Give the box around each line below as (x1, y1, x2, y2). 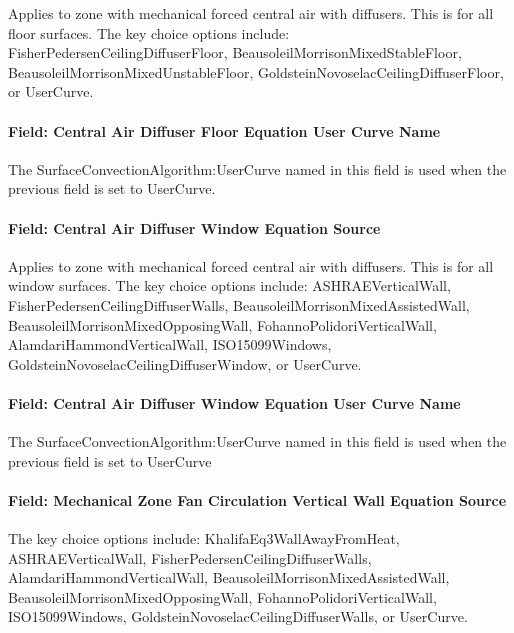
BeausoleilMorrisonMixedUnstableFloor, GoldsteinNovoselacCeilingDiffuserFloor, (8, 61, 504, 82)
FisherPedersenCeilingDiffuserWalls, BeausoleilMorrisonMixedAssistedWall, (8, 294, 470, 315)
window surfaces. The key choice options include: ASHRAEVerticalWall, (8, 275, 451, 296)
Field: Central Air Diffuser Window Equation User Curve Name (8, 392, 461, 413)
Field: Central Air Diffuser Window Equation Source (8, 217, 381, 238)
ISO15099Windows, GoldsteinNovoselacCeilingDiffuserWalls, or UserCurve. (8, 606, 468, 627)
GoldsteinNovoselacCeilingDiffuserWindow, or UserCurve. (8, 353, 362, 374)
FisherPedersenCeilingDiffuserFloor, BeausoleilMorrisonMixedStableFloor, (8, 42, 462, 63)
